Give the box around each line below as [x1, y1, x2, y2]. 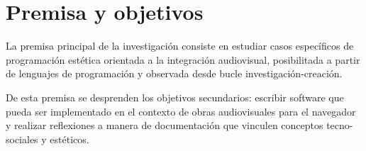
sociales [6, 131, 38, 146]
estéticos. [50, 131, 89, 146]
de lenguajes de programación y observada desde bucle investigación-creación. [6, 66, 343, 81]
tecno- [326, 118, 353, 133]
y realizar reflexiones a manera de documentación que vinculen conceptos [6, 118, 323, 133]
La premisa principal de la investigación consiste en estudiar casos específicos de [6, 38, 354, 53]
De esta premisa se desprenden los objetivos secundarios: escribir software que [6, 89, 344, 104]
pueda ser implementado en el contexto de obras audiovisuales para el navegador [6, 104, 356, 118]
